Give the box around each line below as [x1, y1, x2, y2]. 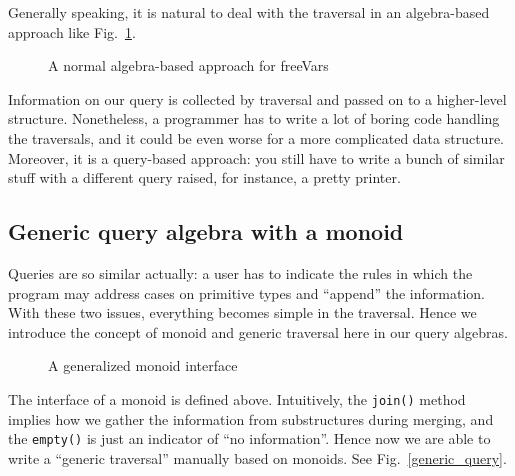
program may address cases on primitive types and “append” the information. [8, 282, 485, 303]
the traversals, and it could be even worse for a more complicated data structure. [8, 127, 504, 148]
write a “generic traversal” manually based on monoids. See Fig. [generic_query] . [8, 447, 507, 468]
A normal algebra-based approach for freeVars [48, 55, 329, 76]
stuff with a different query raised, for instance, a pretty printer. [8, 167, 401, 188]
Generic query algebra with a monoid [8, 216, 404, 247]
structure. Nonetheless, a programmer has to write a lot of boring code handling [8, 108, 500, 129]
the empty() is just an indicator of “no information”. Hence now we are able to [8, 428, 491, 449]
